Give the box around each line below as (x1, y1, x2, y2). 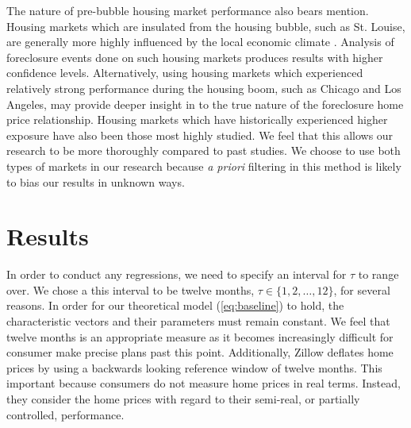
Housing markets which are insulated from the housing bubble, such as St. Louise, (6, 17, 405, 34)
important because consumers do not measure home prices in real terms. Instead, (6, 375, 401, 391)
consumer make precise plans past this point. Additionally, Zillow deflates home (6, 344, 394, 361)
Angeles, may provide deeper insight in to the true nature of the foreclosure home (6, 95, 404, 112)
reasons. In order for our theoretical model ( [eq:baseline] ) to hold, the (6, 297, 344, 314)
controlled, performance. (6, 406, 125, 422)
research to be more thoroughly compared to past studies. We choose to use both (6, 142, 401, 159)
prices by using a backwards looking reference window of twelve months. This (6, 359, 382, 376)
